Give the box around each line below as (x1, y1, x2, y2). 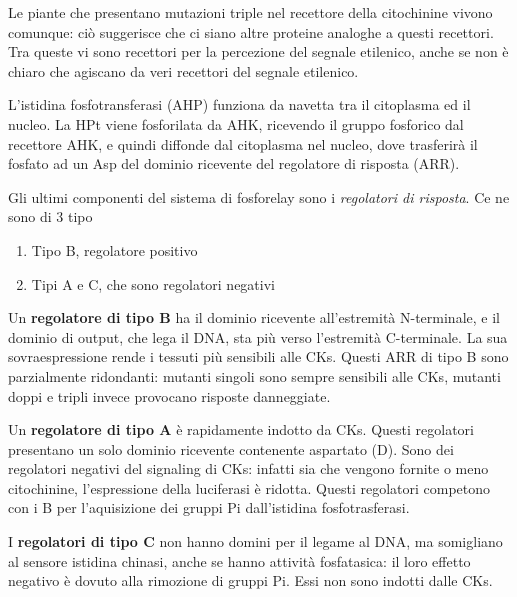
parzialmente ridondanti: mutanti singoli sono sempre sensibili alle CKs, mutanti (8, 365, 501, 386)
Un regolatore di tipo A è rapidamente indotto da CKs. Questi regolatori (8, 419, 474, 440)
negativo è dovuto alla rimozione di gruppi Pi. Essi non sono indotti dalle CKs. (8, 570, 493, 591)
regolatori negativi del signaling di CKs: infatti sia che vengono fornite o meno (8, 458, 489, 479)
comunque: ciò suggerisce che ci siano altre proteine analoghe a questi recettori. (8, 21, 494, 42)
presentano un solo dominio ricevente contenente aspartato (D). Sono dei (8, 438, 454, 459)
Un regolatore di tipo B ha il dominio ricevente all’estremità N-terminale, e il (8, 307, 500, 328)
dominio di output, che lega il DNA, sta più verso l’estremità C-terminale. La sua (8, 326, 508, 347)
